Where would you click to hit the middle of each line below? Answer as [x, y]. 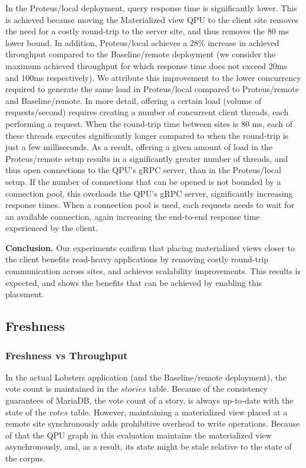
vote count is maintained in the [62, 389]
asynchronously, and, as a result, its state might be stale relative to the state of [149, 446]
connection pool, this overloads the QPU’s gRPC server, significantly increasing [149, 193]
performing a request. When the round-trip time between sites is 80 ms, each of [149, 123]
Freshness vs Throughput [67, 355]
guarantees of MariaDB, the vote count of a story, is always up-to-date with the [149, 400]
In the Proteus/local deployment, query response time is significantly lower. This [151, 8]
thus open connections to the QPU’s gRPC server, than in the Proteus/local [143, 170]
